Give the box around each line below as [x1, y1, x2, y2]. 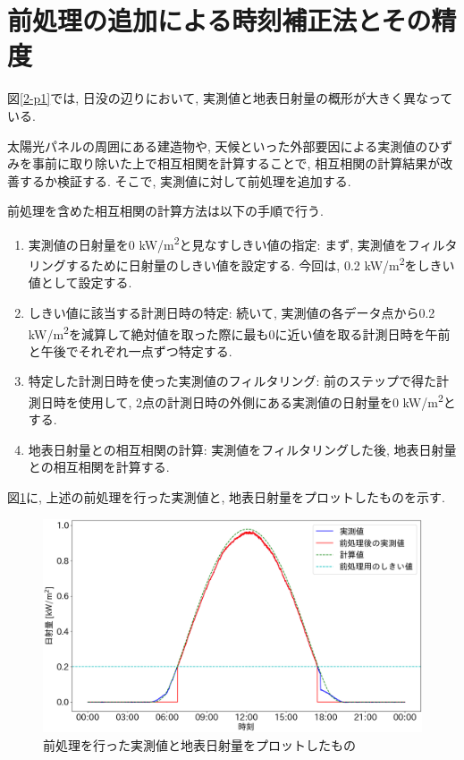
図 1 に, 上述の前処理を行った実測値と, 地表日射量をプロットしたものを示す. [7, 488, 445, 507]
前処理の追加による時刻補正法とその [7, 2, 432, 38]
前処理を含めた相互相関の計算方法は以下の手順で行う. [7, 201, 324, 220]
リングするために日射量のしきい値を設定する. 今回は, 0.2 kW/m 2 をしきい [28, 253, 455, 274]
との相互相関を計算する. [28, 457, 170, 476]
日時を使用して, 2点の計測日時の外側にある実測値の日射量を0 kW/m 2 [40, 390, 443, 411]
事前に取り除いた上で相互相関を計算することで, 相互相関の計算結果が [31, 154, 441, 173]
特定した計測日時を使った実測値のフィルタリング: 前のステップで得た [28, 371, 437, 390]
